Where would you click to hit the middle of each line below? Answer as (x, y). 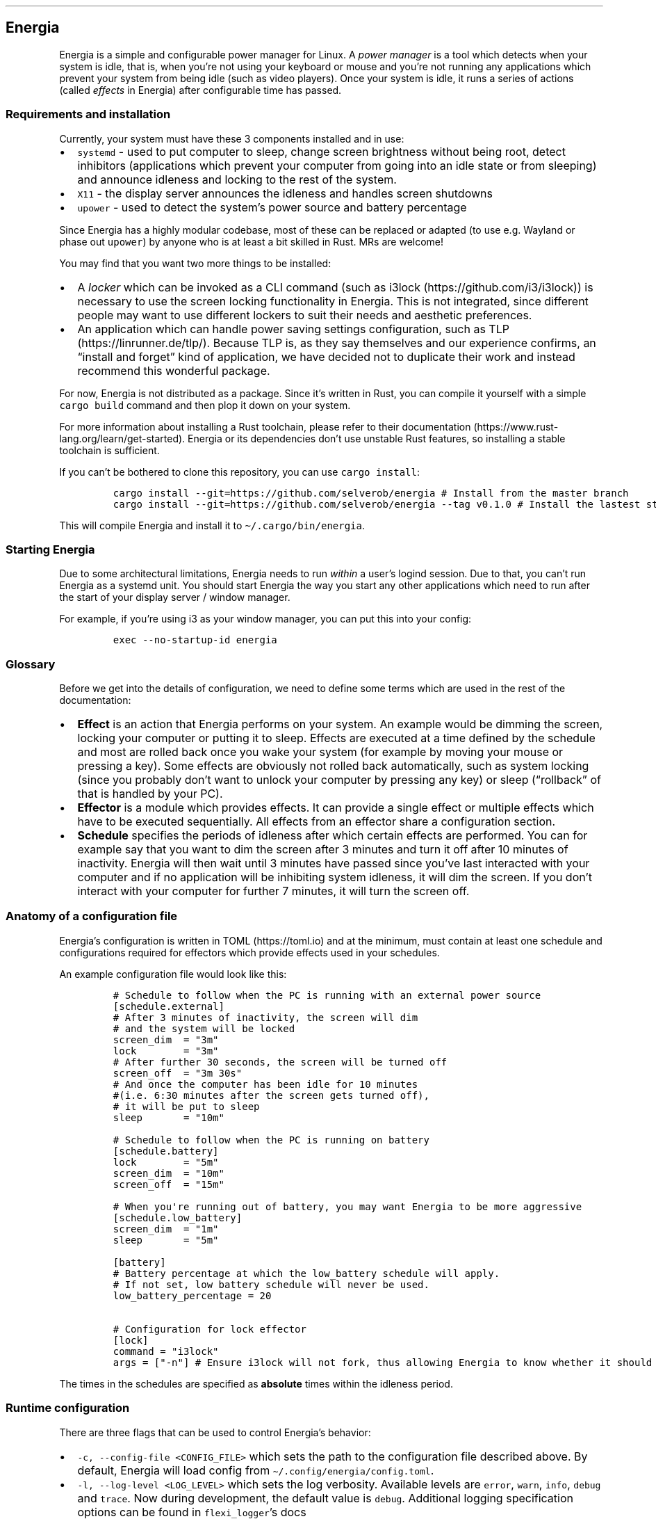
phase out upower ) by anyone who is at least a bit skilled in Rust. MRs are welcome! (252, 241)
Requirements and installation (88, 114)
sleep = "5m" (166, 1240)
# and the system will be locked (204, 1028)
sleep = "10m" (169, 1117)
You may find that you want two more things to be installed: (195, 263)
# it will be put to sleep (186, 1106)
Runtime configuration (68, 1408)
